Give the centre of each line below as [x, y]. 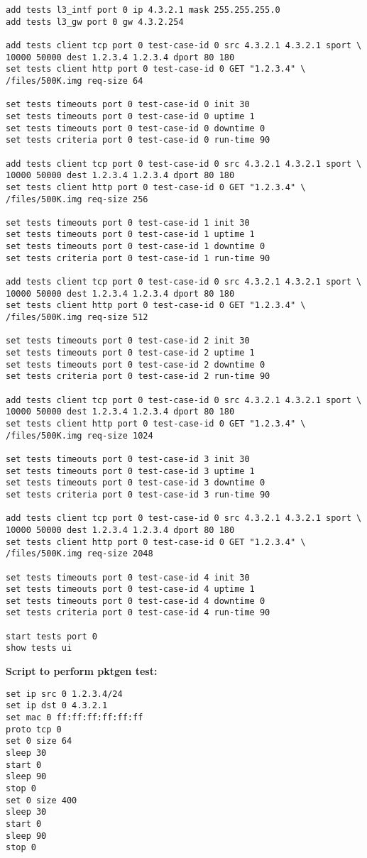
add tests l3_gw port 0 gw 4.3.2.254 [95, 22]
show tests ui [39, 648]
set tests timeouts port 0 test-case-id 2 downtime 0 [136, 364]
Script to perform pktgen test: [82, 671]
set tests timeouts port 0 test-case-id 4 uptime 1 [130, 589]
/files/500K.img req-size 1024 [80, 435]
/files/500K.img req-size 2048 [80, 554]
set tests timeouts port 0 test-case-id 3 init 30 [128, 459]
